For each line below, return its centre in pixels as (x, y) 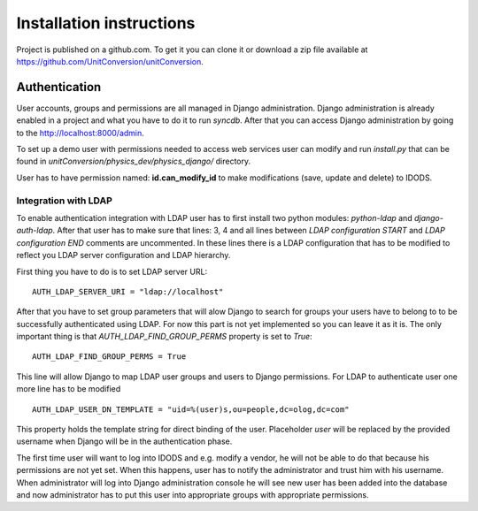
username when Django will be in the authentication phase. (124, 441)
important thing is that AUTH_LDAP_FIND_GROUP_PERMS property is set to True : (165, 337)
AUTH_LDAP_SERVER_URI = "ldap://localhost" (128, 291)
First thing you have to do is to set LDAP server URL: (112, 271)
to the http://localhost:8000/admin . (81, 133)
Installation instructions (106, 23)
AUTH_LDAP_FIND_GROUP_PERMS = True (109, 357)
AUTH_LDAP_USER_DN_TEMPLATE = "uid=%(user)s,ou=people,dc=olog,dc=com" (191, 409)
